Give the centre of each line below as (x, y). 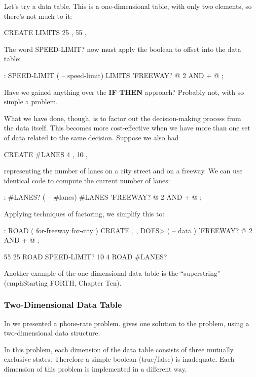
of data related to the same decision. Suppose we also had (91, 137)
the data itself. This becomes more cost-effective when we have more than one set (127, 128)
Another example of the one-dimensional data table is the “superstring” (112, 273)
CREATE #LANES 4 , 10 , (46, 154)
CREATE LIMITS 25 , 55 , (45, 32)
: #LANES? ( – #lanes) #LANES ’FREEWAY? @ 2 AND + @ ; (103, 197)
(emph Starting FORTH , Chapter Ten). (63, 282)
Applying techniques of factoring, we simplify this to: (84, 213)
